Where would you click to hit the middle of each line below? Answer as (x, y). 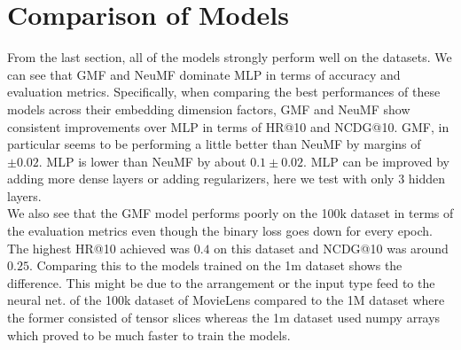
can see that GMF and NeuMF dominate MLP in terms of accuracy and (204, 74)
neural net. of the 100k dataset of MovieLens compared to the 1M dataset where (226, 300)
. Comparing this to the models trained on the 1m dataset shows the (215, 265)
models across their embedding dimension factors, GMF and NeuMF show (209, 109)
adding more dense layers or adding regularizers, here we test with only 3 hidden (227, 179)
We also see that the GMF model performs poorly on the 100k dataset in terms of (230, 213)
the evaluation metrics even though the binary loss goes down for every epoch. (220, 231)
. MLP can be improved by (377, 161)
